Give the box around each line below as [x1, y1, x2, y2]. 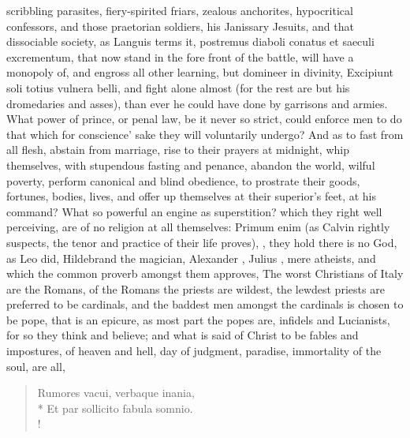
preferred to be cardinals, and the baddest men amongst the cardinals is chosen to [6, 296, 404, 313]
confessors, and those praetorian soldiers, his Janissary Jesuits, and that [6, 17, 354, 34]
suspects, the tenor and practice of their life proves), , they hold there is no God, [6, 234, 397, 250]
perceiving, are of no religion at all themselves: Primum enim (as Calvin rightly [6, 219, 390, 235]
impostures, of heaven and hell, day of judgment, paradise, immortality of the [6, 343, 382, 359]
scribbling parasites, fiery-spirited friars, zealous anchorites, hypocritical [6, 2, 353, 18]
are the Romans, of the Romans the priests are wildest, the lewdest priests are [6, 280, 385, 297]
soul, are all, [6, 358, 65, 374]
